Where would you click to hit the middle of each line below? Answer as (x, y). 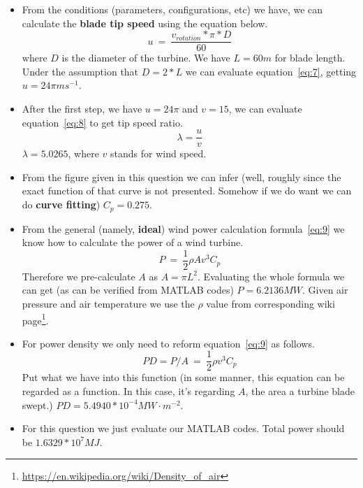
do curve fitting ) (61, 204)
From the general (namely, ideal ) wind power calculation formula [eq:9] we (183, 228)
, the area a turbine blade (300, 391)
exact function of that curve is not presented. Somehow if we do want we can (187, 191)
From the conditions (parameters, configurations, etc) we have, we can (172, 9)
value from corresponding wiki (271, 303)
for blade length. (310, 58)
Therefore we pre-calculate (79, 276)
